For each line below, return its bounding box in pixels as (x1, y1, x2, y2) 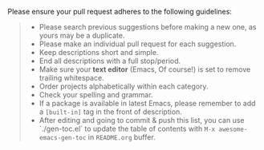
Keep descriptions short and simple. (39, 48, 159, 57)
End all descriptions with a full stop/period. (39, 56, 181, 65)
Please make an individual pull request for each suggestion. (39, 39, 237, 49)
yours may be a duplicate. (39, 31, 125, 40)
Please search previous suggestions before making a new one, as (39, 22, 257, 31)
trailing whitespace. (39, 73, 105, 82)
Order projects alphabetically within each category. (39, 81, 209, 91)
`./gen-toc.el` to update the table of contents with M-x (39, 124, 216, 133)
